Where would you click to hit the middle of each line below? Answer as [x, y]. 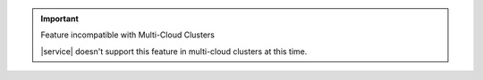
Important [60, 19]
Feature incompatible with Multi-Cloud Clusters [127, 35]
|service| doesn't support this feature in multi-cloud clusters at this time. [174, 51]
